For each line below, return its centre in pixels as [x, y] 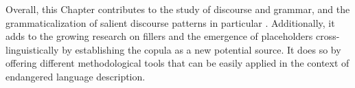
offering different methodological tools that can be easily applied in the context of [177, 63]
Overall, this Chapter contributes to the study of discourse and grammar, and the [178, 9]
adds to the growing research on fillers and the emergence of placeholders [159, 36]
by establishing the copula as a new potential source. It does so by [202, 49]
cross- [328, 36]
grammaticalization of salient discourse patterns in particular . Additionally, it [170, 22]
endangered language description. [76, 76]
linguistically [32, 49]
